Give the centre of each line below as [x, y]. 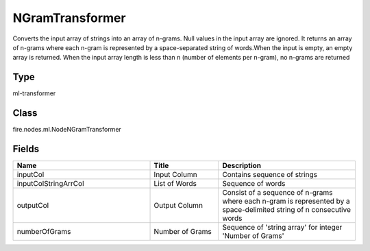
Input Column [176, 175]
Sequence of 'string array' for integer [282, 228]
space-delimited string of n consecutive [286, 210]
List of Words [175, 184]
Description [242, 166]
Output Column [178, 206]
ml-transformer [34, 93]
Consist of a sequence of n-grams [277, 193]
